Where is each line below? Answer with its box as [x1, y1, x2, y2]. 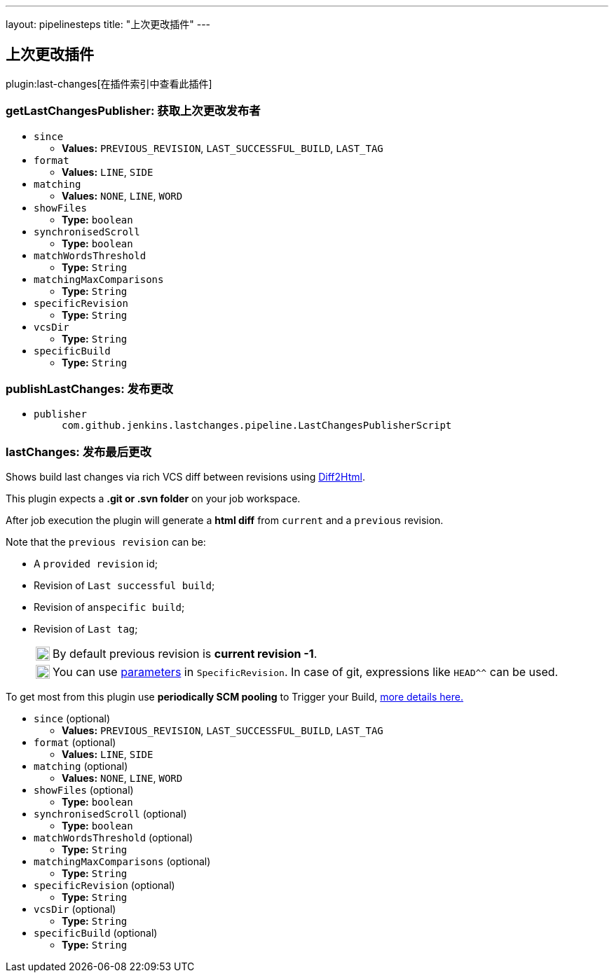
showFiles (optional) [34, 784, 134, 797]
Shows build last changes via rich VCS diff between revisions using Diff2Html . [6, 471, 365, 483]
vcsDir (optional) [34, 903, 116, 916]
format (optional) [34, 736, 116, 749]
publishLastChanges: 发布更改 [6, 381, 173, 396]
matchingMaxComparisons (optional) [34, 855, 211, 868]
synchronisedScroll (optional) [34, 808, 187, 820]
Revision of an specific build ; [34, 601, 185, 614]
